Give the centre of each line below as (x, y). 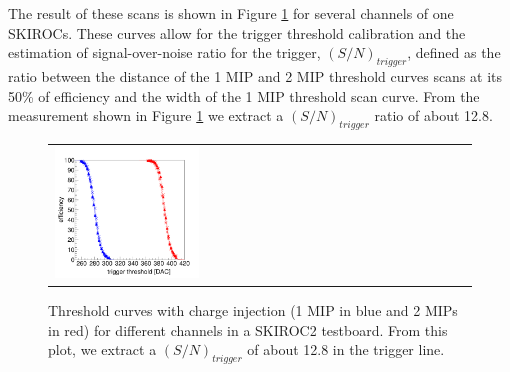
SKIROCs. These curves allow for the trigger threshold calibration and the (237, 32)
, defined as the (454, 52)
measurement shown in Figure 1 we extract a (146, 115)
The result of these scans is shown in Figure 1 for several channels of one (231, 13)
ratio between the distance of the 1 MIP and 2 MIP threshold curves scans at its (255, 75)
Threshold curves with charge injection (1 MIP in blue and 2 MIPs (253, 310)
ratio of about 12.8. (433, 115)
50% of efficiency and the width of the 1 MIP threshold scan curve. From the (244, 95)
